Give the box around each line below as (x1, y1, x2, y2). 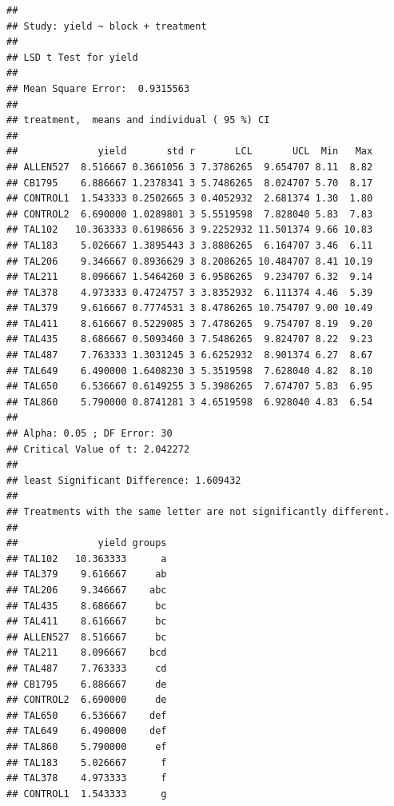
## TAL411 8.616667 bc (6, 616, 167, 628)
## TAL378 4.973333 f (6, 772, 167, 784)
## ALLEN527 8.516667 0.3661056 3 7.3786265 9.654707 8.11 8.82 (6, 161, 373, 173)
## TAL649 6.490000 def (6, 725, 167, 737)
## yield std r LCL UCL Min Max (6, 146, 373, 158)
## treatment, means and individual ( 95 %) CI (6, 114, 270, 126)
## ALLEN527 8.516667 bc (6, 631, 167, 643)
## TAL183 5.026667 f (6, 756, 167, 768)
